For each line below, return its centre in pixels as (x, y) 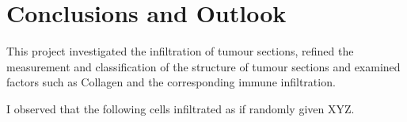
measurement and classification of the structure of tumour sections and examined (203, 66)
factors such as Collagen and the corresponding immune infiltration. (171, 82)
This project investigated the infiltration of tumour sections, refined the (180, 51)
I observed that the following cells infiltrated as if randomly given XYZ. (181, 108)
